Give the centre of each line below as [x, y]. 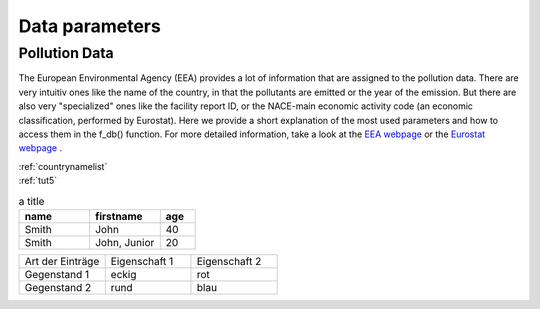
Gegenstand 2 [58, 287]
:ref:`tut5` [38, 181]
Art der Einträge [62, 261]
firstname [119, 216]
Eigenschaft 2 [229, 261]
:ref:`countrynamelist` [63, 166]
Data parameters [90, 26]
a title [31, 201]
